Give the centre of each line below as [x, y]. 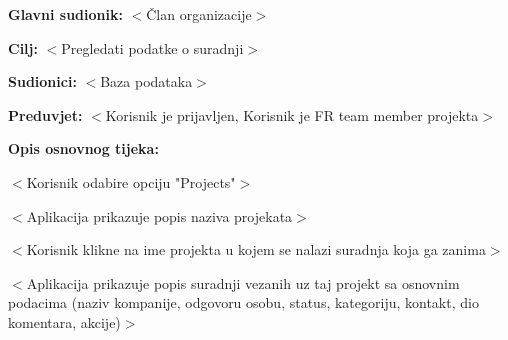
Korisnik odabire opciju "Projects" [131, 181]
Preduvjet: [45, 114]
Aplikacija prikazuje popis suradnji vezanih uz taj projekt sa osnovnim [243, 282]
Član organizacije [199, 14]
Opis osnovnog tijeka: [83, 148]
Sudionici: [42, 81]
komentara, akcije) [64, 321]
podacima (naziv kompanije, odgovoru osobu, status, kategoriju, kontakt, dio [243, 302]
